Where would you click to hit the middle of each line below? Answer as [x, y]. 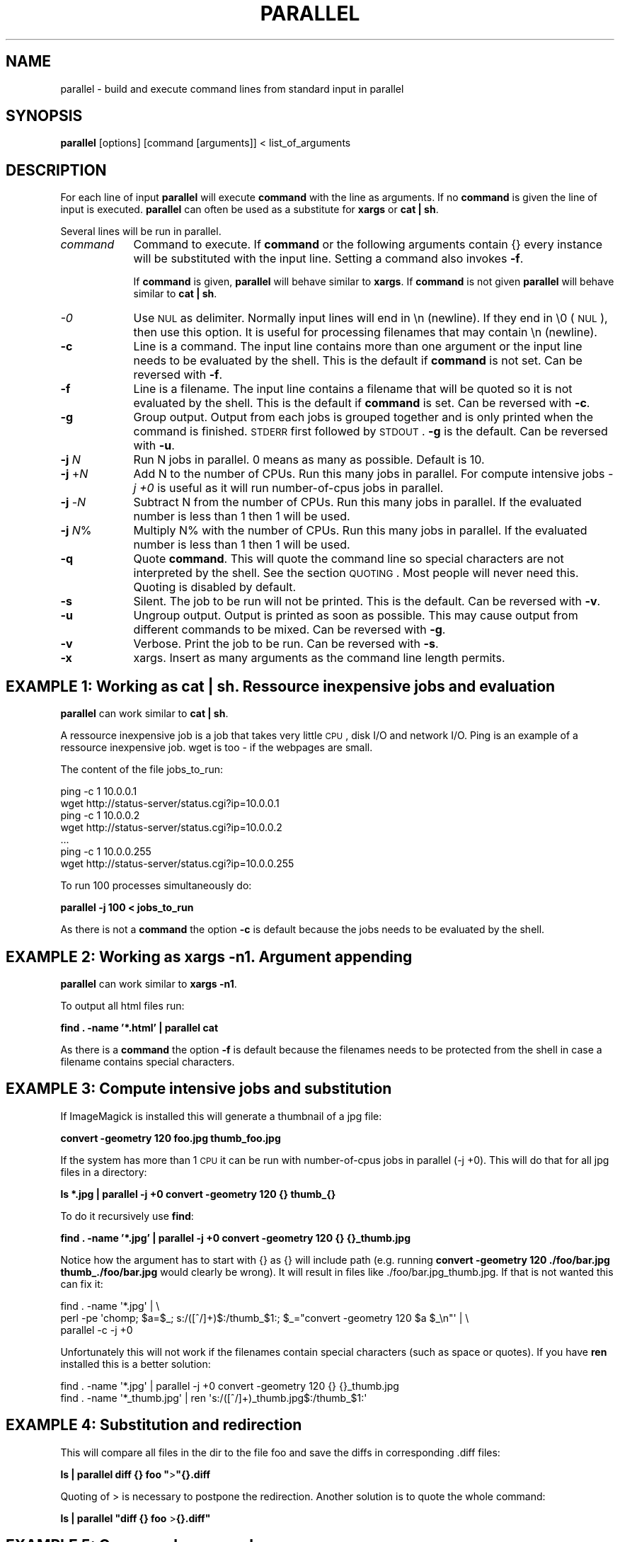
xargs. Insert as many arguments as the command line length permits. [319, 658]
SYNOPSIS [44, 116]
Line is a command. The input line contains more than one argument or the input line [358, 347]
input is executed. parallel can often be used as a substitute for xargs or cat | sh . [249, 210]
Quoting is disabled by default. [215, 587]
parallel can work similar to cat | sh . [144, 714]
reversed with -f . [178, 375]
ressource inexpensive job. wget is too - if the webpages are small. [217, 748]
